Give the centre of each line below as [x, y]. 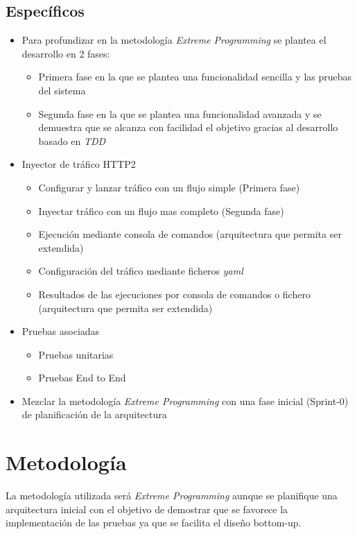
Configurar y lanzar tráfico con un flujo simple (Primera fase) [169, 187]
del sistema [62, 90]
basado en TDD [72, 140]
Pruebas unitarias [76, 354]
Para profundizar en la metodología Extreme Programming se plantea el [174, 40]
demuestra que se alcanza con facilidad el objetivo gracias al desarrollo [188, 127]
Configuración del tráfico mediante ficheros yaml [141, 271]
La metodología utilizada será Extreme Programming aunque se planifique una [172, 496]
